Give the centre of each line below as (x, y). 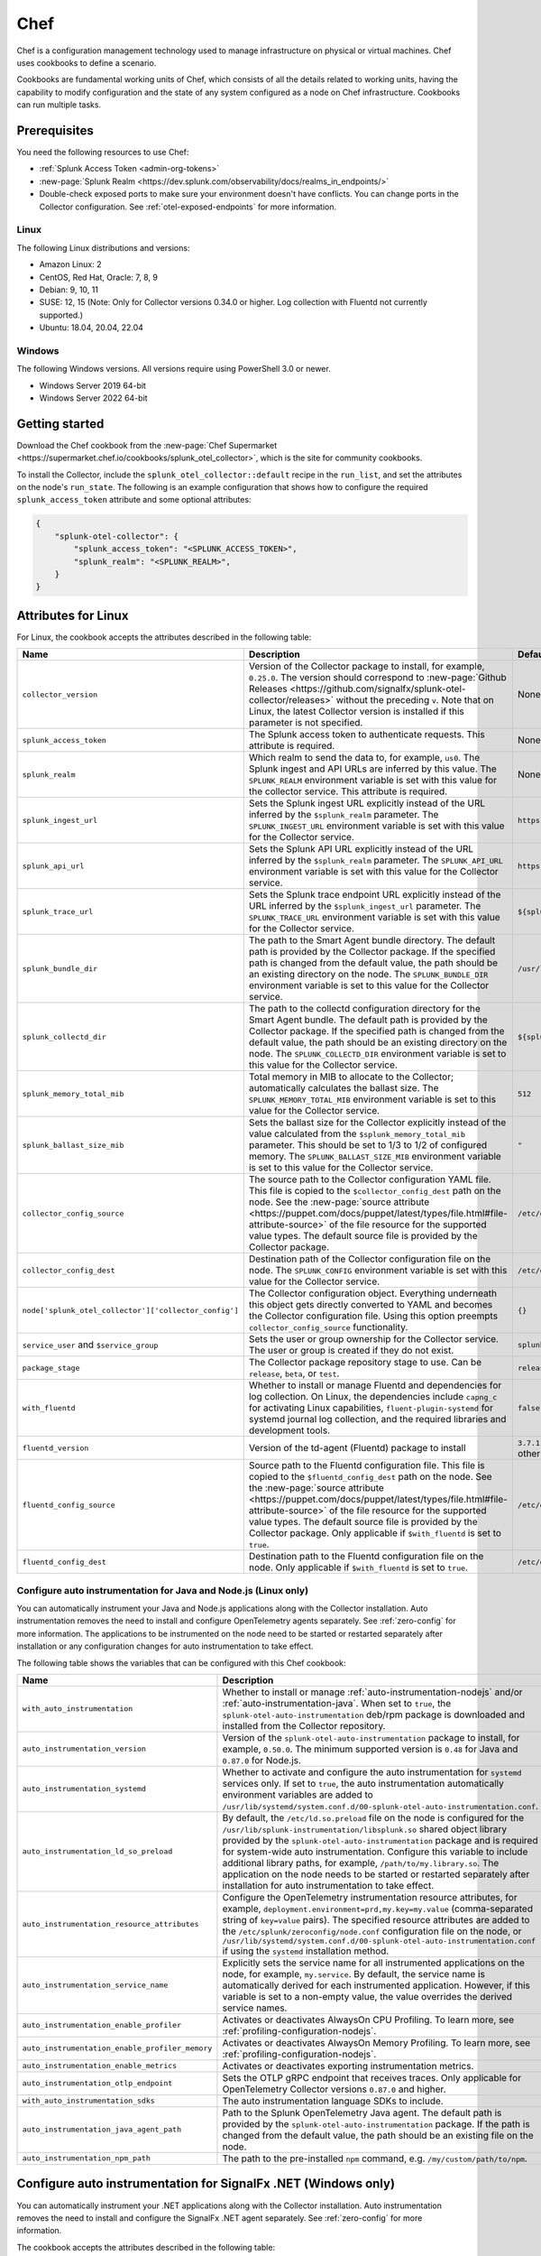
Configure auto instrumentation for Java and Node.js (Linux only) (163, 1590)
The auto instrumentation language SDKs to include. (333, 2101)
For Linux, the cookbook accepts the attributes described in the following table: (164, 637)
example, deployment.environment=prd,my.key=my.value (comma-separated (378, 1909)
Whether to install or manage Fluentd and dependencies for (375, 1385)
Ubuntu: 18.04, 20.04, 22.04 (92, 328)
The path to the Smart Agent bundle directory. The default (372, 940)
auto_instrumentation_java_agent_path (102, 2130)
